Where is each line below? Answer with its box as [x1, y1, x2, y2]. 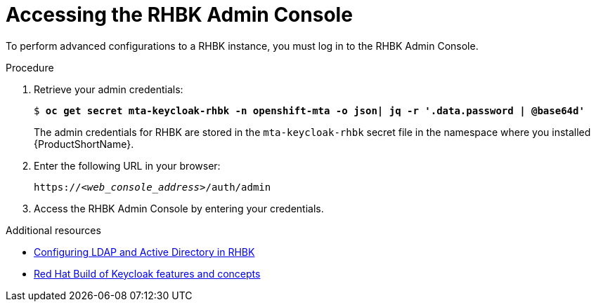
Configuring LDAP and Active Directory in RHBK [34, 245, 255, 258]
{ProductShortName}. [34, 137, 134, 150]
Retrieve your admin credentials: [34, 83, 183, 95]
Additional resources [6, 224, 101, 236]
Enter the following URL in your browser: [34, 159, 221, 172]
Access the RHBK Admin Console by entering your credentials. [34, 202, 324, 214]
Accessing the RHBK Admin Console [6, 3, 353, 27]
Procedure [6, 61, 54, 74]
